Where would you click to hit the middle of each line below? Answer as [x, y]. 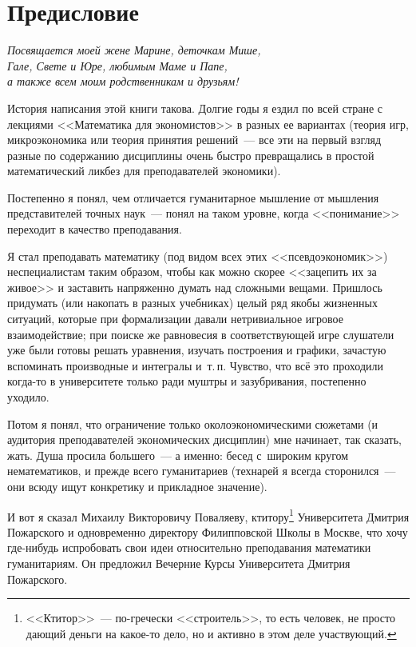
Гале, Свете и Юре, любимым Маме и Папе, [117, 65]
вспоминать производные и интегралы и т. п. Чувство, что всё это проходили [196, 365]
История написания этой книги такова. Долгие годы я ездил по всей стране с [195, 108]
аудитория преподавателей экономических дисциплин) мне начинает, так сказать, [204, 439]
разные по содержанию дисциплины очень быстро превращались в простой [191, 155]
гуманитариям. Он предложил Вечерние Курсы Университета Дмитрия [179, 563]
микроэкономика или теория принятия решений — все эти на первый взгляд [194, 140]
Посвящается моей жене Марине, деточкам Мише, [134, 50]
